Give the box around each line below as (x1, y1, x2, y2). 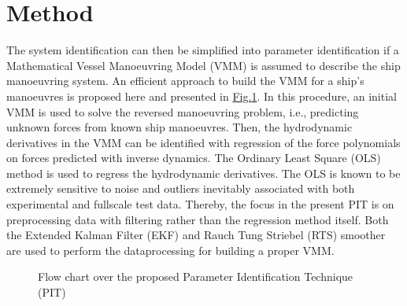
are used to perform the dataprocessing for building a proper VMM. (6, 241, 335, 258)
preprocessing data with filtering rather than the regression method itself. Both (6, 211, 389, 227)
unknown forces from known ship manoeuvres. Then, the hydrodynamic (6, 119, 353, 135)
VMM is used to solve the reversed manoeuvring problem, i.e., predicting (6, 103, 359, 120)
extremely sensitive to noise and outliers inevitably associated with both (6, 180, 355, 197)
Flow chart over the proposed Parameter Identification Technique (38, 268, 353, 285)
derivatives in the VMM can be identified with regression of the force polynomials (6, 134, 401, 150)
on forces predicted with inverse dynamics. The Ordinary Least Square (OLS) (6, 149, 381, 166)
